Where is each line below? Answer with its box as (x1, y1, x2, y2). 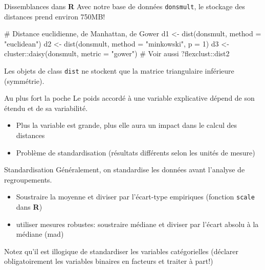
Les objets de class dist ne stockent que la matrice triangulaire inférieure (4, 65, 234, 76)
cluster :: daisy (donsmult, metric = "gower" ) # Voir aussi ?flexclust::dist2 (4, 48, 230, 59)
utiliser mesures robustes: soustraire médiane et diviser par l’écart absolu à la (16, 218, 259, 229)
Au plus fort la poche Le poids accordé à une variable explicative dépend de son (4, 93, 255, 103)
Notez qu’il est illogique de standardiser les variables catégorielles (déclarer (4, 245, 238, 256)
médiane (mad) (16, 229, 64, 239)
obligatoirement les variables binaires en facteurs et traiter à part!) (4, 256, 213, 266)
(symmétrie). (4, 75, 45, 86)
